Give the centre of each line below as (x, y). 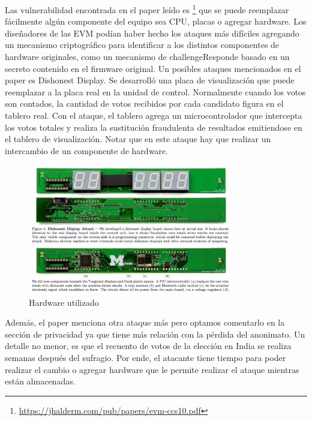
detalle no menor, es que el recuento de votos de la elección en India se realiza (148, 346)
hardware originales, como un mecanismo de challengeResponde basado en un (147, 57)
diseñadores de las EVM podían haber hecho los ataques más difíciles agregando (152, 33)
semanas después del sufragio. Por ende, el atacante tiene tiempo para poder (145, 357)
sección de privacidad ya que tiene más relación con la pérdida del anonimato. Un (155, 334)
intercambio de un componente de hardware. (86, 150)
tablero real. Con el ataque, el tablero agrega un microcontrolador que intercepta (154, 115)
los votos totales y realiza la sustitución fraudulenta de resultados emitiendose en (154, 127)
